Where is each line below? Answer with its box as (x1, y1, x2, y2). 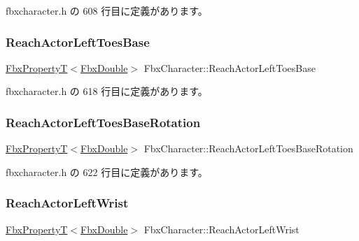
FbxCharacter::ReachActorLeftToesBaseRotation (143, 141, 353, 156)
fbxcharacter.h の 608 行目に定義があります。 (6, 3, 208, 17)
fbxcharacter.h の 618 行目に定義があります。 (6, 84, 208, 98)
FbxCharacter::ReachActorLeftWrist (143, 221, 300, 236)
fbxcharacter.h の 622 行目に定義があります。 (6, 164, 208, 179)
